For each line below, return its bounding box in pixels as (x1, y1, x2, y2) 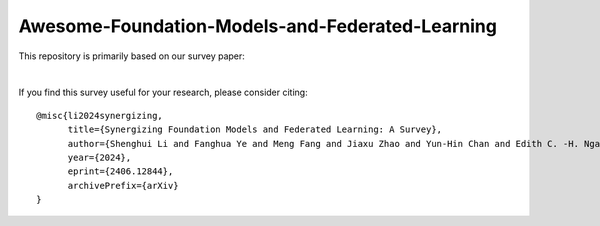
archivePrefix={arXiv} (67, 180, 179, 191)
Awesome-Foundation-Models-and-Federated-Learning (18, 15, 497, 37)
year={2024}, (67, 151, 132, 163)
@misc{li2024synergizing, (36, 110, 164, 121)
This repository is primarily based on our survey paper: (18, 50, 245, 62)
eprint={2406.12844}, (67, 166, 174, 177)
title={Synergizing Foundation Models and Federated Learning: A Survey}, (67, 124, 443, 135)
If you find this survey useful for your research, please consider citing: (18, 86, 309, 99)
